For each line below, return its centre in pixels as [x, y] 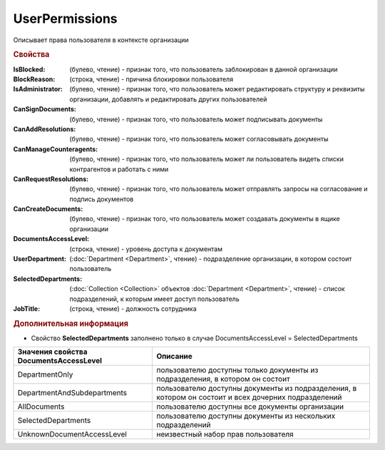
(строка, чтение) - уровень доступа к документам [146, 249]
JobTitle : [27, 308]
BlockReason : [34, 79]
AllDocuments [41, 406]
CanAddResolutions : [45, 129]
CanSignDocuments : [45, 109]
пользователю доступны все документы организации [250, 406]
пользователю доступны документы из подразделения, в [257, 389]
